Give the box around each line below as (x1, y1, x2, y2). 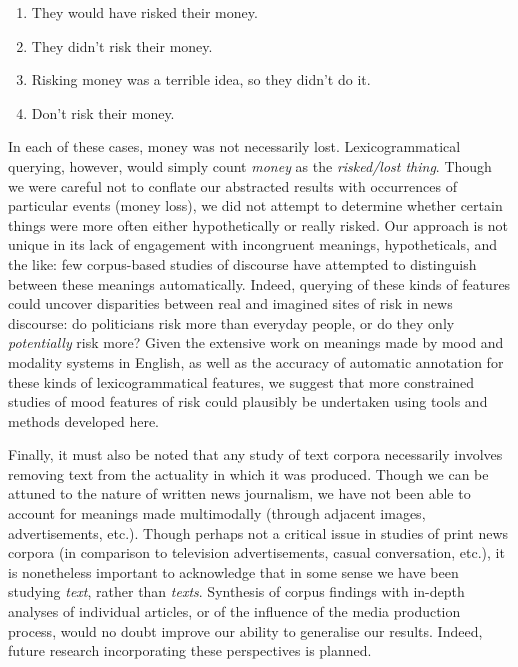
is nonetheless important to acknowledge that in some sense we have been (8, 561, 459, 582)
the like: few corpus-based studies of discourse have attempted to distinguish (8, 253, 477, 274)
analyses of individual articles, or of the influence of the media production (8, 601, 461, 622)
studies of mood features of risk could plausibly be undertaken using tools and (8, 391, 488, 412)
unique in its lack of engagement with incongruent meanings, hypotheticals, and (8, 234, 498, 255)
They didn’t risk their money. (31, 35, 213, 56)
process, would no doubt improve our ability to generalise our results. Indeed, (8, 620, 483, 641)
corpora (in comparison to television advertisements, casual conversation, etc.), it (8, 542, 505, 563)
